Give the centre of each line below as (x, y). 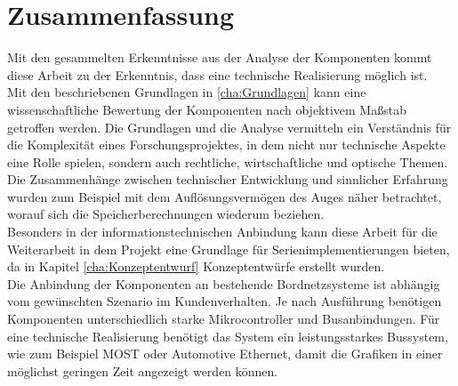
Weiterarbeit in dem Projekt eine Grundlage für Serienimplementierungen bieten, (229, 249)
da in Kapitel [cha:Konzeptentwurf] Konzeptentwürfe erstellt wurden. (196, 266)
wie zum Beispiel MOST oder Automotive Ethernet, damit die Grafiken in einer (225, 354)
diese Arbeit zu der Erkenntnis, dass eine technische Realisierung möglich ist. (217, 74)
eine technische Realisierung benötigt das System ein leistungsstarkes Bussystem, (228, 336)
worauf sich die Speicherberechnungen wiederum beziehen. (166, 214)
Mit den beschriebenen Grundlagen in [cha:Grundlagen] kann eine (187, 92)
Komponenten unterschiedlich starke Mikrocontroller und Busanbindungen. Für (224, 319)
